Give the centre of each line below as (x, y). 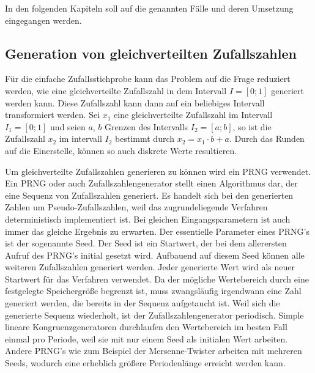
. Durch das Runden (267, 138)
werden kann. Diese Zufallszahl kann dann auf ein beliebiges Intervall (135, 102)
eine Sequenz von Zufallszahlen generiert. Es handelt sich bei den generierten (149, 195)
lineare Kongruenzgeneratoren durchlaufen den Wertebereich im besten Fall (146, 327)
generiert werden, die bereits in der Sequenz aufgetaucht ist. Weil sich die (143, 303)
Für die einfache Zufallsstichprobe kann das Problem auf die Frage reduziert (148, 79)
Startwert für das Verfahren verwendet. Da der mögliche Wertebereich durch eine (157, 279)
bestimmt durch (145, 138)
